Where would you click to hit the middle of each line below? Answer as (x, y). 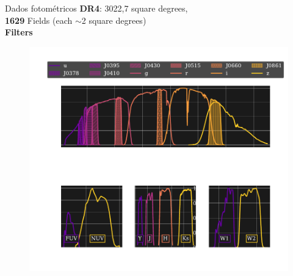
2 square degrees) (114, 20)
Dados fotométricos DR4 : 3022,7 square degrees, (96, 8)
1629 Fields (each (39, 20)
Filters (19, 32)
